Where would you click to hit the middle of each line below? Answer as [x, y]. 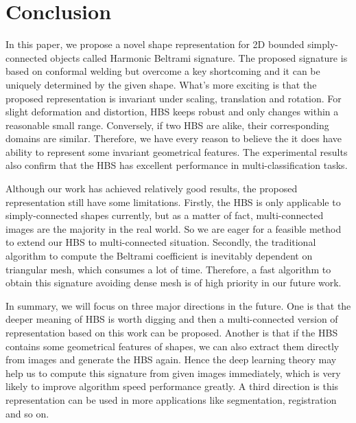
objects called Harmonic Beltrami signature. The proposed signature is [199, 57]
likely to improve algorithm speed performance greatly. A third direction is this [172, 386]
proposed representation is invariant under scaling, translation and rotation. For [174, 98]
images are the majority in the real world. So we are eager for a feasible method [174, 228]
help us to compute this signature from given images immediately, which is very [173, 373]
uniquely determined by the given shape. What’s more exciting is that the [161, 84]
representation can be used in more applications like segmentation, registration [171, 399]
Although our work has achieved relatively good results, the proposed [152, 188]
